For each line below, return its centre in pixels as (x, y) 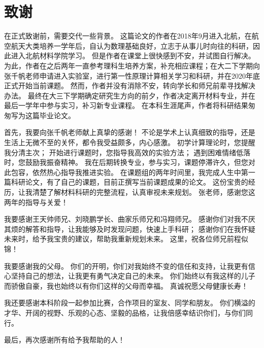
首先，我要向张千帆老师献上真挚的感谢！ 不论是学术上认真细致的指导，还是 (130, 132)
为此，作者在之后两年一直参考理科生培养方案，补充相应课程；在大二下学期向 (132, 65)
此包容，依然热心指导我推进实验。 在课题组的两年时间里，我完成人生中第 (126, 172)
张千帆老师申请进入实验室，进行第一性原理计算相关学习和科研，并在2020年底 (132, 75)
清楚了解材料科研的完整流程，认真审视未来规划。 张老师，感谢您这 (144, 192)
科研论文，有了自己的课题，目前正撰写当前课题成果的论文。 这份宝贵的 (129, 182)
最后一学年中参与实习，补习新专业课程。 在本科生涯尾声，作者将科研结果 (126, 105)
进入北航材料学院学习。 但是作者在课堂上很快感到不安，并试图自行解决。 (133, 56)
